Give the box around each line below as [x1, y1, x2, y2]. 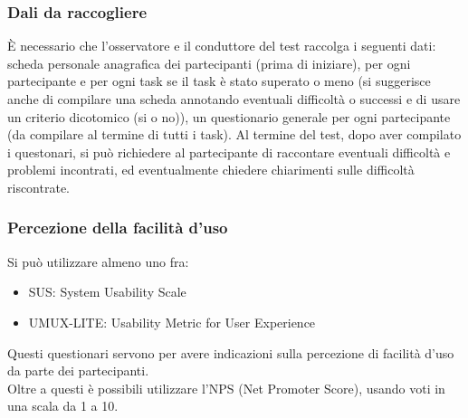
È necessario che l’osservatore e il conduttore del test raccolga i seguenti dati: [7, 36, 436, 55]
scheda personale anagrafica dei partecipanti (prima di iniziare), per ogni [7, 53, 411, 72]
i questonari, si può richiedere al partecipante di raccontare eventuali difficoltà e [7, 142, 451, 161]
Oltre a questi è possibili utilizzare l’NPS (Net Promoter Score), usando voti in [7, 378, 445, 397]
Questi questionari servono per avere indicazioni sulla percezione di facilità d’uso [7, 343, 454, 362]
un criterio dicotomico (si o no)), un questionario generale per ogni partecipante [7, 107, 451, 126]
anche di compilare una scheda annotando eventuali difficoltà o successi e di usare [7, 90, 461, 108]
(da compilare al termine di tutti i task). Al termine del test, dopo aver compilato [7, 125, 462, 144]
